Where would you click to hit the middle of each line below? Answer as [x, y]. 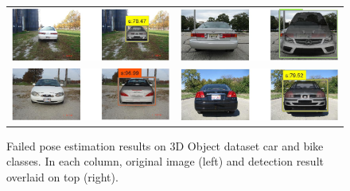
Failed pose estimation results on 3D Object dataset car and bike [165, 145]
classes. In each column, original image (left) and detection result [165, 161]
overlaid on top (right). [62, 177]
